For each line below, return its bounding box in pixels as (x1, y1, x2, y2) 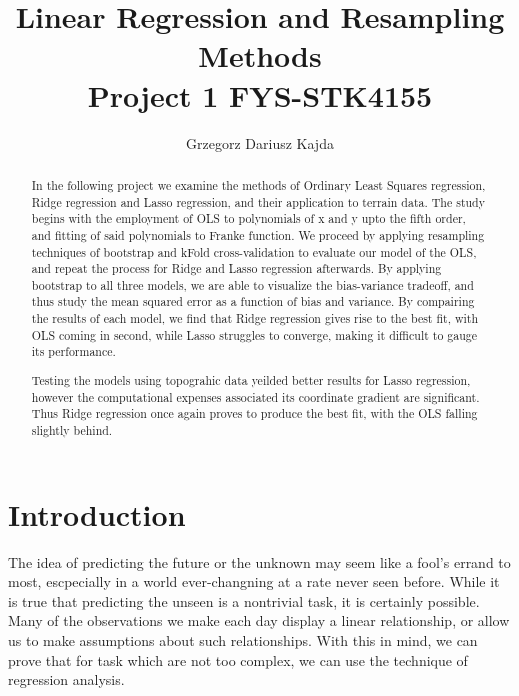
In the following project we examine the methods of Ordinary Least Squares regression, (31, 176, 486, 193)
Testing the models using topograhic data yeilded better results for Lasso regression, (31, 372, 471, 388)
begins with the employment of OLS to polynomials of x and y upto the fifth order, (31, 210, 466, 227)
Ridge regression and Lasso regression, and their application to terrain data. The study (31, 193, 486, 210)
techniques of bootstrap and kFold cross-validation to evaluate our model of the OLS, (31, 243, 477, 260)
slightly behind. (31, 421, 113, 438)
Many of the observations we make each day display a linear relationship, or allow (8, 610, 510, 631)
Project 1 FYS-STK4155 (87, 74, 433, 115)
